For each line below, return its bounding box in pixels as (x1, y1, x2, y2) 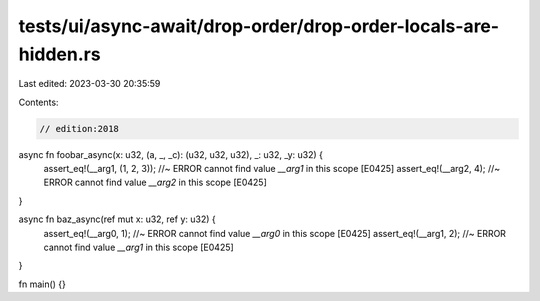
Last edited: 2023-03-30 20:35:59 (18, 78, 161, 90)
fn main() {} (18, 278, 67, 290)
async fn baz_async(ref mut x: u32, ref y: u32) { (18, 213, 216, 225)
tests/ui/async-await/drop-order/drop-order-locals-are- (18, 15, 500, 37)
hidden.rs (18, 43, 101, 65)
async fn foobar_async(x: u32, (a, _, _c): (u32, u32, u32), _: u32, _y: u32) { (18, 148, 324, 160)
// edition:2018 (39, 123, 120, 134)
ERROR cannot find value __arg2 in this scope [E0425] (43, 176, 267, 189)
